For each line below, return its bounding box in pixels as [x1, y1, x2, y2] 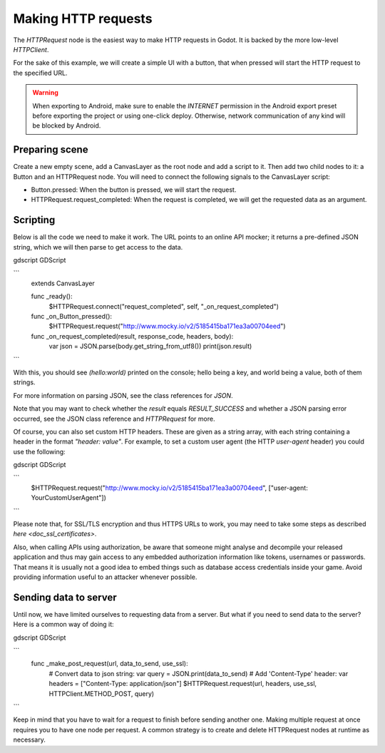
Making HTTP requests [13, 11, 153, 26]
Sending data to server [13, 591, 117, 603]
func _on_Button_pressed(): [31, 312, 113, 320]
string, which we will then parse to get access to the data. [13, 242, 183, 251]
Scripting [13, 214, 56, 226]
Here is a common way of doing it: [13, 620, 114, 629]
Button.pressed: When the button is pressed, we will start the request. [31, 185, 237, 194]
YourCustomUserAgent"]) [31, 493, 107, 502]
